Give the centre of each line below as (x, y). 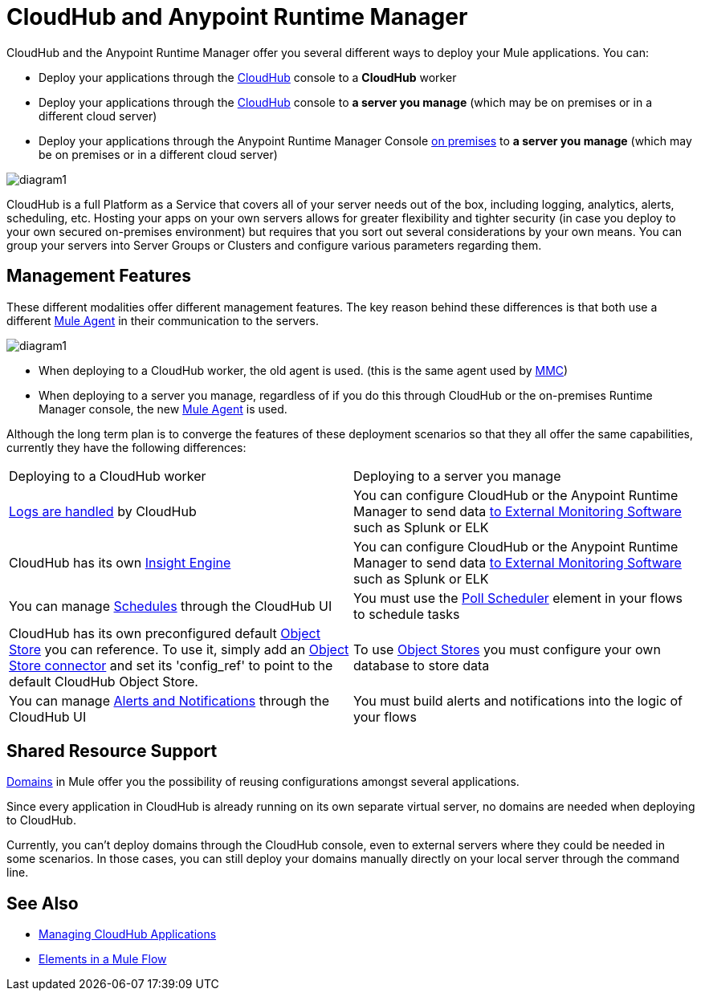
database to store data (422, 665)
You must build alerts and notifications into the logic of (518, 700)
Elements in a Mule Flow (103, 959)
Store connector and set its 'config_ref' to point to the (171, 665)
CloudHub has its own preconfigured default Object (165, 633)
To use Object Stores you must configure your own (507, 649)
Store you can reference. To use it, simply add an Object (179, 649)
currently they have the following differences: (126, 447)
